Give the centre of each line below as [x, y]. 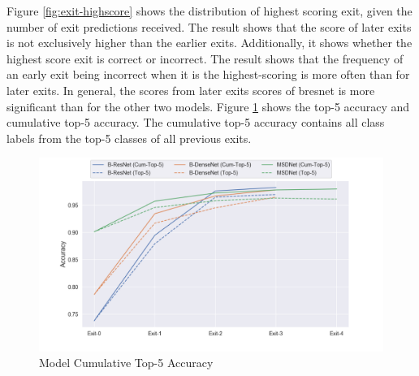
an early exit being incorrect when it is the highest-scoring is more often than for [208, 74]
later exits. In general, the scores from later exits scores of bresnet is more [191, 90]
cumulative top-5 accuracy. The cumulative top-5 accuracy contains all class [196, 122]
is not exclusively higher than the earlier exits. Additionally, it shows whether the [209, 43]
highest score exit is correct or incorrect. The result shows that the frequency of [205, 58]
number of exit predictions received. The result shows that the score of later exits [209, 26]
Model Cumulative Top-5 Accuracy [126, 363]
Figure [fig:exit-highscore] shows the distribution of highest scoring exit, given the [209, 11]
